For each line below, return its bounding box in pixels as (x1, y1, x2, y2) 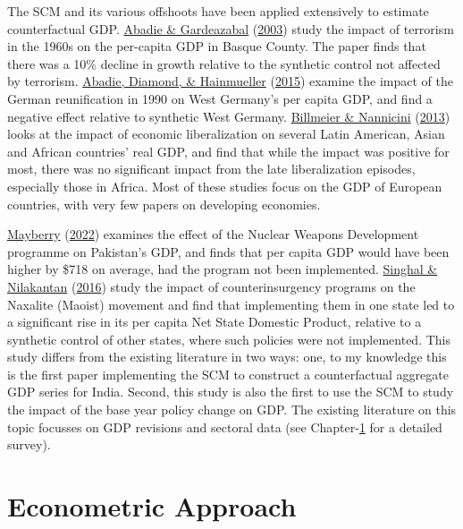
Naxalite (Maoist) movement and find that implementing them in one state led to (7, 294, 455, 313)
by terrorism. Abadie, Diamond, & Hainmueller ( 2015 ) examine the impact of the (7, 72, 453, 90)
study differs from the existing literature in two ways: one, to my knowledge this (7, 347, 447, 366)
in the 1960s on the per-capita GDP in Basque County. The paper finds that (7, 37, 426, 55)
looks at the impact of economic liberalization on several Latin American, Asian (7, 124, 445, 143)
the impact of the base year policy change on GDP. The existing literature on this (7, 400, 457, 419)
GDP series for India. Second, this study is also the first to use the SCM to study (7, 382, 454, 401)
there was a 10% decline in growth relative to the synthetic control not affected (7, 54, 441, 73)
